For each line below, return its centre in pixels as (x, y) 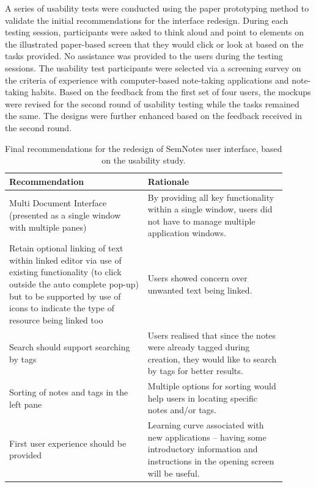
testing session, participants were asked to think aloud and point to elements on (155, 32)
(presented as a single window (65, 215)
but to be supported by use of (65, 296)
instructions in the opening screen (211, 461)
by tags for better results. (195, 371)
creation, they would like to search (212, 359)
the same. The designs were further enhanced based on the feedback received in (154, 116)
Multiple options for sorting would (212, 386)
